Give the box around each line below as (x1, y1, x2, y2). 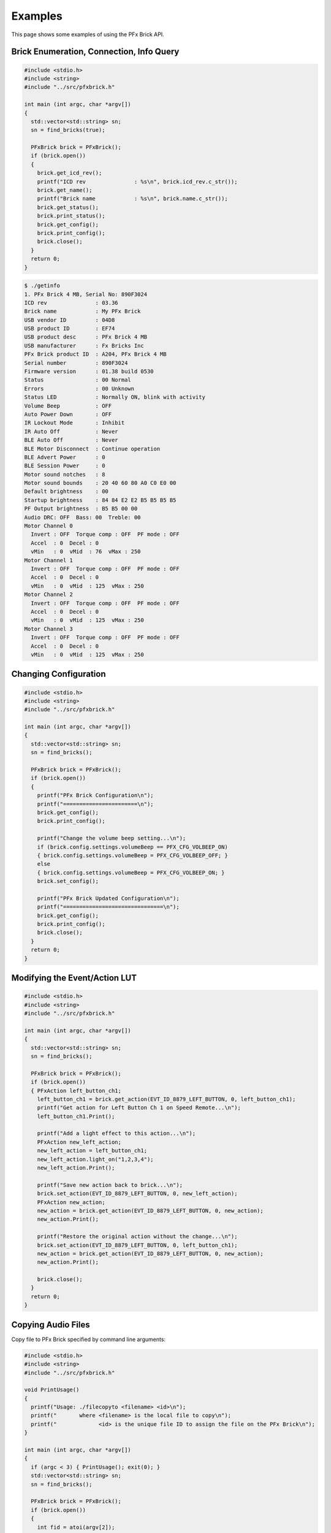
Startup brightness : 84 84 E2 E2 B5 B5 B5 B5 (24, 497, 177, 503)
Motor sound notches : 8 (24, 471, 105, 478)
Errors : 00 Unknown (24, 385, 135, 392)
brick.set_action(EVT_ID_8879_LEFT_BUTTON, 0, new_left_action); (37, 1190, 238, 1197)
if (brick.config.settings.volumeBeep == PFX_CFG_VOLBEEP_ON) (37, 843, 228, 851)
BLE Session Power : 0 (24, 462, 105, 469)
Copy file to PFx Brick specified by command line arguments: (11, 1336, 165, 1343)
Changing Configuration (11, 669, 106, 679)
